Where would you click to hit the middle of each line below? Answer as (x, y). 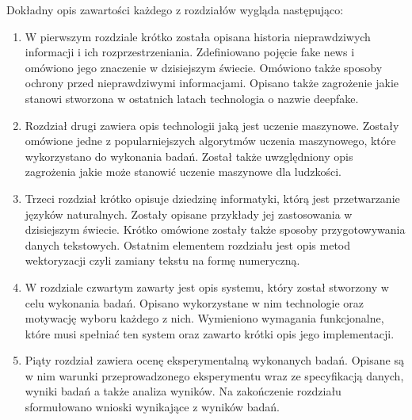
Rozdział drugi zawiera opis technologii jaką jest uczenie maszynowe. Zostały (212, 125)
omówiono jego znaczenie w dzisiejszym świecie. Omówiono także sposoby (204, 67)
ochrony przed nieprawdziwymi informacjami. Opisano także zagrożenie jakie (212, 83)
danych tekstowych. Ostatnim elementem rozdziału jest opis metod (188, 244)
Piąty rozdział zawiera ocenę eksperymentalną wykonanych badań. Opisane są (214, 360)
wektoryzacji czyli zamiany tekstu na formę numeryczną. (162, 260)
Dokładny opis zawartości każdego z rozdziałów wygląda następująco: (175, 10)
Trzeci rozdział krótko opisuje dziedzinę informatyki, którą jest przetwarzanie (212, 198)
